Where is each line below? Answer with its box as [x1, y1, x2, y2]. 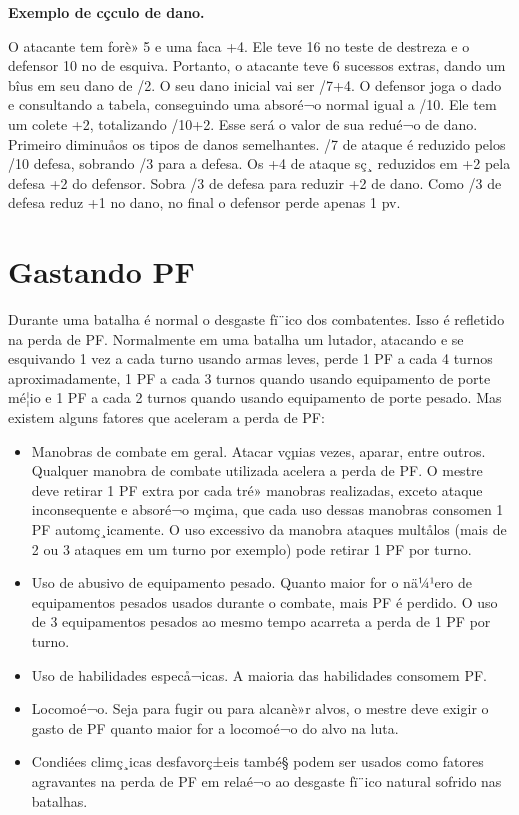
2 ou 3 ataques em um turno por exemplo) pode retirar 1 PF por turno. [31, 538, 472, 559]
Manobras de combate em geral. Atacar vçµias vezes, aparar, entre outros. [31, 440, 486, 461]
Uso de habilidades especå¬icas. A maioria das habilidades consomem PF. [31, 664, 487, 685]
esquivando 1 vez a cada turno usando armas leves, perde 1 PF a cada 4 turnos [8, 348, 493, 369]
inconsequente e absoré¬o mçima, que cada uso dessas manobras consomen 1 [31, 499, 504, 520]
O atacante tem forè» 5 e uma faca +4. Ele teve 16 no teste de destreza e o [8, 35, 470, 56]
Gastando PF [8, 251, 195, 292]
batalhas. [31, 790, 88, 811]
